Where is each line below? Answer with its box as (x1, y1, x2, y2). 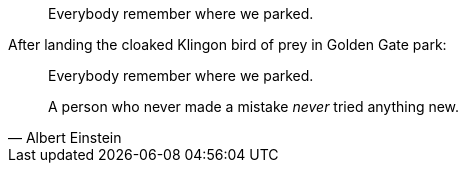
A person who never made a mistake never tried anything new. (48, 98, 460, 115)
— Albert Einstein (8, 129, 122, 146)
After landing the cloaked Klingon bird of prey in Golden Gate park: (8, 36, 447, 53)
